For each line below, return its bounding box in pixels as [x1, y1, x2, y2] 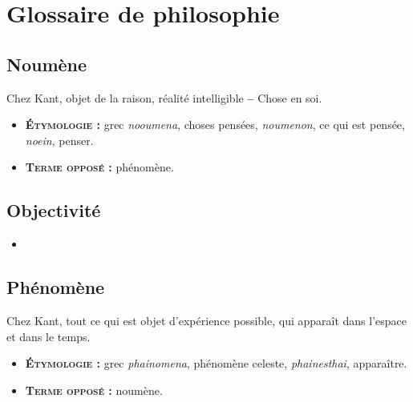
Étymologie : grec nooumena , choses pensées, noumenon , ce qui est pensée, [25, 116, 405, 133]
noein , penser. [25, 131, 94, 148]
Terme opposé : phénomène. [25, 159, 174, 175]
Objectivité [6, 198, 101, 223]
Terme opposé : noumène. [25, 381, 163, 398]
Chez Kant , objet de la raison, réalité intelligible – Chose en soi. [6, 89, 322, 106]
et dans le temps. [6, 328, 91, 344]
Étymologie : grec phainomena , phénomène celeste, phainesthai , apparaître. [25, 355, 407, 372]
